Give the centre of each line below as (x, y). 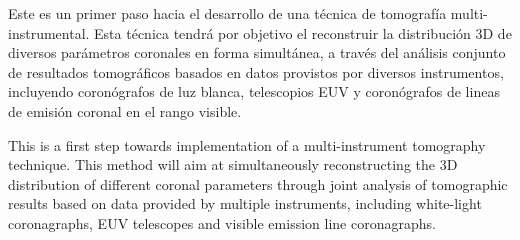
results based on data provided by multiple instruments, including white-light (245, 203)
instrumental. (49, 32)
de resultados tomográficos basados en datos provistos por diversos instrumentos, (256, 71)
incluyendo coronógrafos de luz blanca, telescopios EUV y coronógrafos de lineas (254, 91)
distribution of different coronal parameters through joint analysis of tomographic (258, 183)
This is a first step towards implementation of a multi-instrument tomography (247, 144)
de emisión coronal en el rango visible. (125, 110)
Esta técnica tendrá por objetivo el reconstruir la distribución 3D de (303, 32)
